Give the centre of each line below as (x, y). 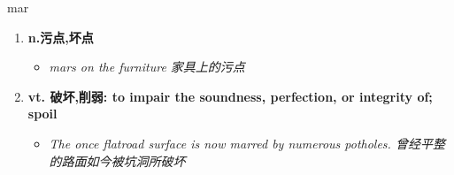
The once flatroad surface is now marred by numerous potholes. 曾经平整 (247, 143)
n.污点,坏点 (61, 37)
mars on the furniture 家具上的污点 (147, 67)
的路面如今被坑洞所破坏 (117, 160)
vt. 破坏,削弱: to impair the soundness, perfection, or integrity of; (230, 96)
